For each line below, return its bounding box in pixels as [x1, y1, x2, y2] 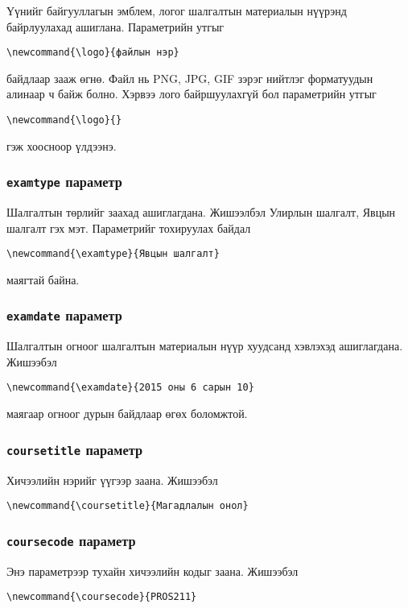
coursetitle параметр [6, 439, 142, 459]
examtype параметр [6, 172, 122, 192]
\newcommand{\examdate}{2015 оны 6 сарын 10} [6, 382, 254, 394]
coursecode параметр [6, 530, 136, 550]
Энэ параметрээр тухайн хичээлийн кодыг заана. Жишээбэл [6, 562, 299, 579]
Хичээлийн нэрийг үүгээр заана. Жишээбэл [6, 471, 218, 488]
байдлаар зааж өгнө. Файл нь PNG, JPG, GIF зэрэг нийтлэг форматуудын [6, 69, 373, 86]
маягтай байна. [6, 271, 80, 287]
